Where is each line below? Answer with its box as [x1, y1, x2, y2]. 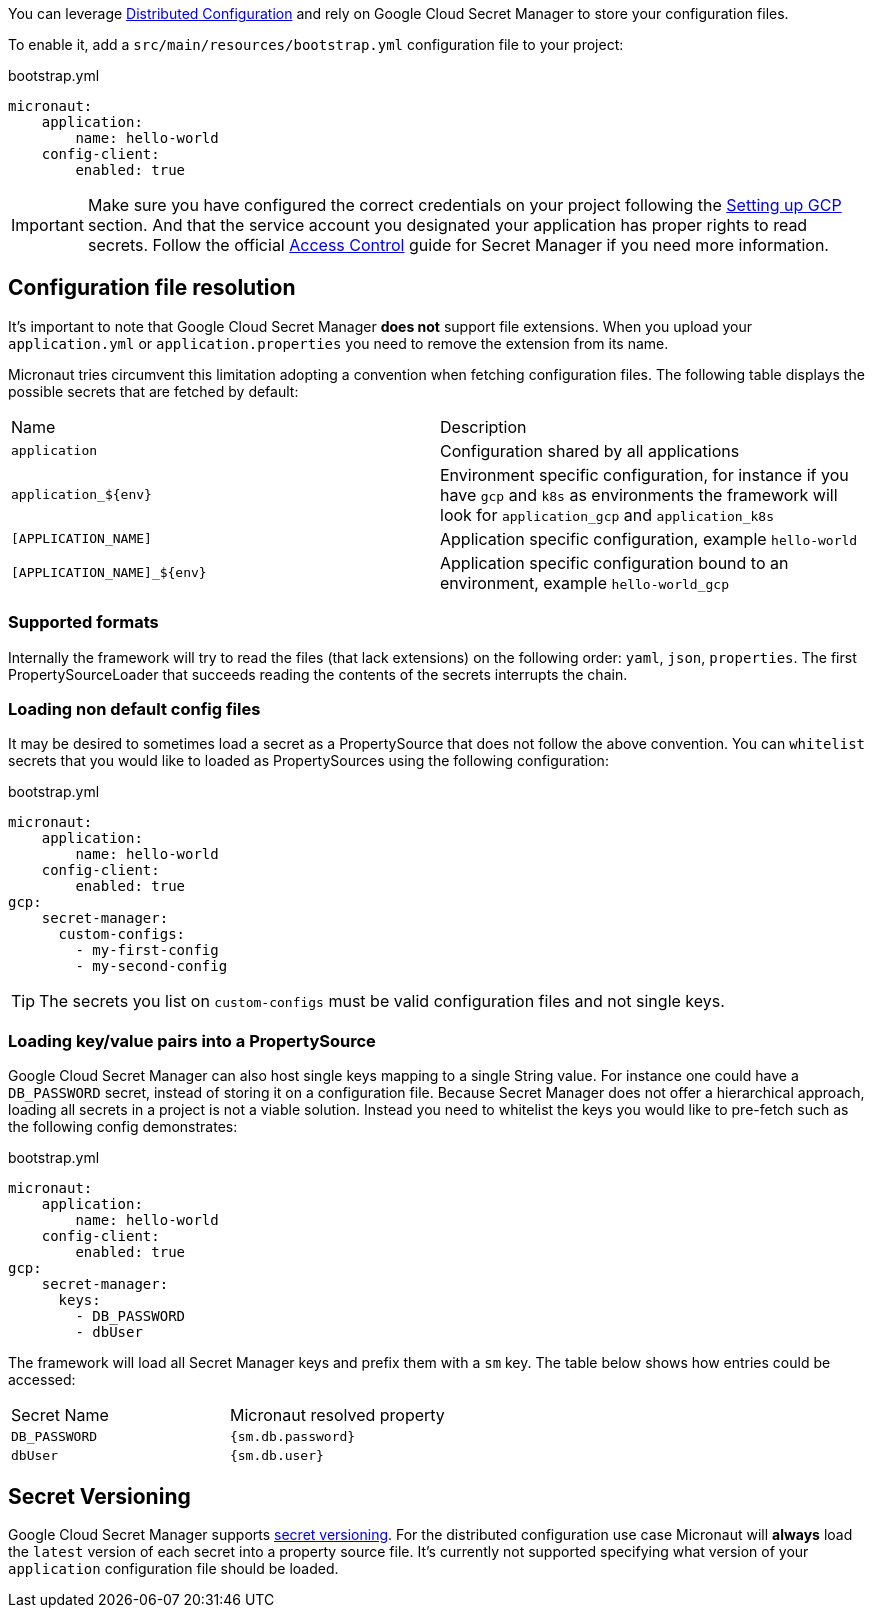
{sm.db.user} [229, 1448, 324, 1464]
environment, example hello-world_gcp [440, 572, 729, 593]
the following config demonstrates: [8, 1118, 238, 1136]
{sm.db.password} [229, 1429, 356, 1445]
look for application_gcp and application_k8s [440, 504, 774, 525]
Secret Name [11, 1405, 109, 1426]
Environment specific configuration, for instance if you [440, 464, 849, 485]
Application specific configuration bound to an [440, 552, 789, 573]
